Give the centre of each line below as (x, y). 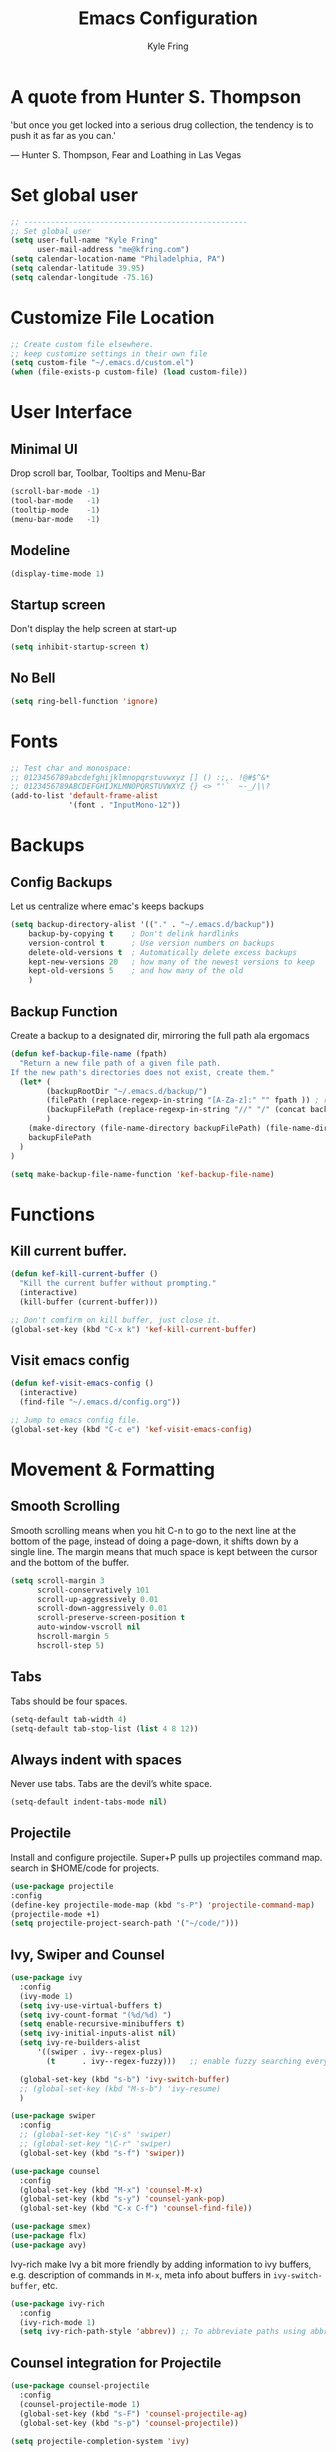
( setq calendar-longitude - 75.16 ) (82, 277)
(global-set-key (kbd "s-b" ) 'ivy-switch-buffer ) (124, 2079)
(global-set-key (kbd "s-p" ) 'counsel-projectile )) (129, 2423)
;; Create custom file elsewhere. (82, 344)
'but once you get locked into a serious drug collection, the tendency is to (162, 124)
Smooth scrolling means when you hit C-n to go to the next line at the (153, 1530)
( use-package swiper (53, 2116)
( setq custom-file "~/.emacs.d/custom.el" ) (102, 363)
